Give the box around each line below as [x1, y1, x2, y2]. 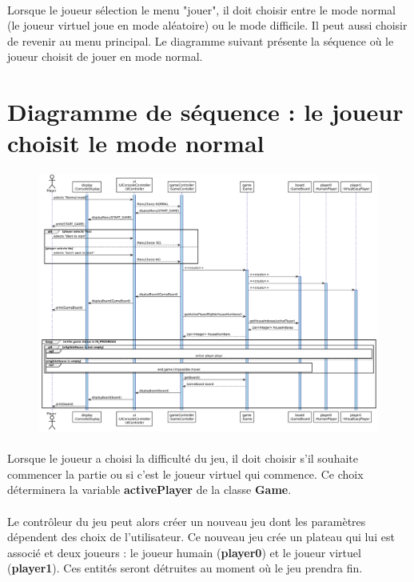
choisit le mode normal [7, 126, 265, 159]
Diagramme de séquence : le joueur [7, 95, 404, 128]
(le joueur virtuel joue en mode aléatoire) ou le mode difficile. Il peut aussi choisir [7, 17, 408, 34]
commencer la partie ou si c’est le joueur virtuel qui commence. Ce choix [7, 465, 364, 482]
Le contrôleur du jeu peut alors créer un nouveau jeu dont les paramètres [7, 512, 366, 529]
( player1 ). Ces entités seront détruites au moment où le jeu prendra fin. [7, 560, 363, 576]
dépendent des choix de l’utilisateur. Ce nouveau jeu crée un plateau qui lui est [7, 528, 395, 545]
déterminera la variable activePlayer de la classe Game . [7, 481, 292, 498]
